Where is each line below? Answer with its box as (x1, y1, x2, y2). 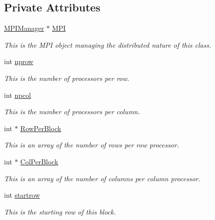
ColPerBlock (20, 156, 58, 166)
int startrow (4, 190, 40, 200)
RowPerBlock (20, 123, 61, 133)
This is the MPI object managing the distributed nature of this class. (4, 39, 212, 50)
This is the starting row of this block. (4, 206, 116, 217)
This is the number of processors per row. (4, 73, 129, 83)
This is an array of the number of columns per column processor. (4, 173, 201, 183)
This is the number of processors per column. (4, 106, 140, 117)
